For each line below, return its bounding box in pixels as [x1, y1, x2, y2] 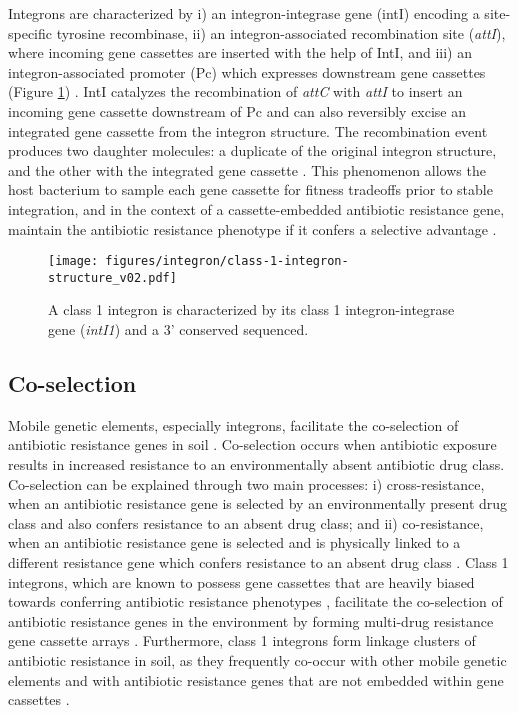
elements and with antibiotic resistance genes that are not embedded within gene [8, 669, 504, 690]
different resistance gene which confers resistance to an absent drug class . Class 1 [8, 551, 509, 572]
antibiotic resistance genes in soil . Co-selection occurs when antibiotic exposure [8, 434, 497, 455]
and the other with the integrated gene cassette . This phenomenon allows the [8, 159, 486, 180]
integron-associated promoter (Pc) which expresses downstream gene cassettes [8, 61, 486, 82]
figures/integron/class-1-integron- [105, 254, 349, 269]
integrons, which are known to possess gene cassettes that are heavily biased [8, 571, 475, 592]
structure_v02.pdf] [48, 270, 177, 285]
